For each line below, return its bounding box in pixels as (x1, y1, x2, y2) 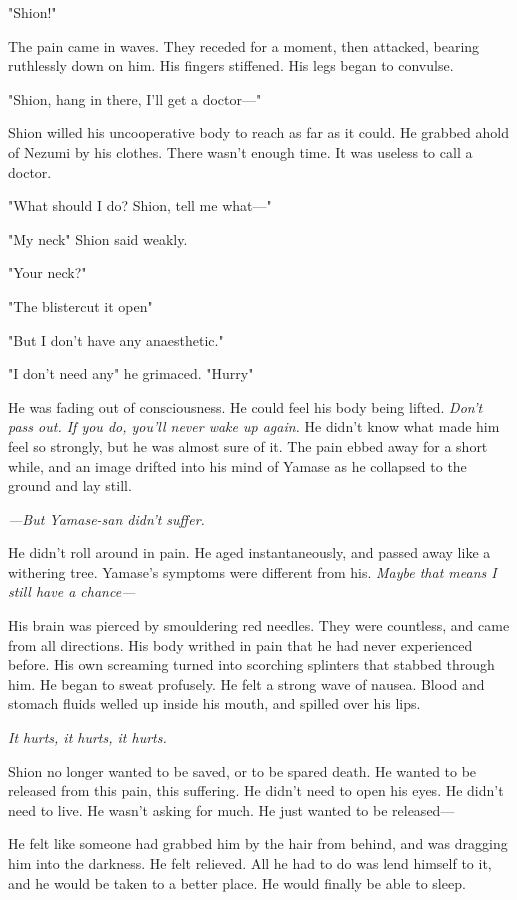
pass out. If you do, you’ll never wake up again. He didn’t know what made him (8, 416, 500, 437)
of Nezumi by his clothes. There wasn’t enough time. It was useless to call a (8, 141, 473, 162)
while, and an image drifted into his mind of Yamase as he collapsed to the (8, 455, 467, 476)
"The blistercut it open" (8, 295, 153, 316)
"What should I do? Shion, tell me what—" (8, 195, 272, 216)
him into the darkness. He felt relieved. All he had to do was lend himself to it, (8, 853, 492, 873)
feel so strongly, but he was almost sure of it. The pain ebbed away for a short (8, 435, 488, 456)
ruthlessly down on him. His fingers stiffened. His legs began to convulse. (8, 55, 454, 76)
